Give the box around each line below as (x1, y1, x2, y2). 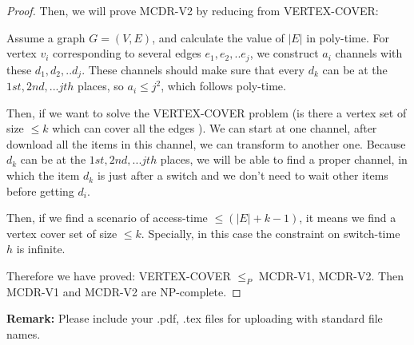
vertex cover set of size (6, 224, 117, 241)
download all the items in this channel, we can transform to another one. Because (6, 135, 406, 152)
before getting (6, 182, 74, 199)
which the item (6, 167, 80, 184)
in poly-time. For (306, 29, 389, 46)
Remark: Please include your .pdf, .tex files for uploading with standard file (6, 310, 383, 327)
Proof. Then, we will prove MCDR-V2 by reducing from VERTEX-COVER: (6, 2, 379, 18)
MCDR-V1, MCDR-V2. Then (258, 268, 404, 284)
